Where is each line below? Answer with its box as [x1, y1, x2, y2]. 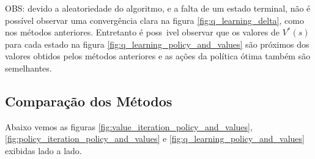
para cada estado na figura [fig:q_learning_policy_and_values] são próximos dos [5, 37, 309, 50]
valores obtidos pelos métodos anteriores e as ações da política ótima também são [5, 50, 311, 62]
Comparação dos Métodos [5, 91, 172, 110]
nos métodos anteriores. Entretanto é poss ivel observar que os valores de [5, 26, 280, 39]
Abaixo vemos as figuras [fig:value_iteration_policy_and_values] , [5, 120, 253, 133]
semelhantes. [5, 61, 52, 74]
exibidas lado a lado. [5, 144, 82, 157]
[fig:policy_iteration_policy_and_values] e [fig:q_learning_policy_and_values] [5, 132, 305, 145]
